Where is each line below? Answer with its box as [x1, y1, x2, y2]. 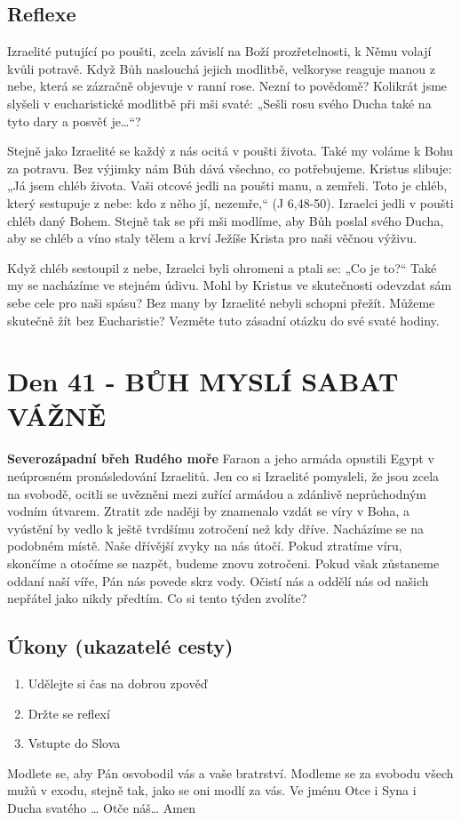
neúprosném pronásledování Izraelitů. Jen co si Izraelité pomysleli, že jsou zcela [7, 467, 440, 486]
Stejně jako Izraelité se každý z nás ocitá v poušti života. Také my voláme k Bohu [7, 141, 454, 160]
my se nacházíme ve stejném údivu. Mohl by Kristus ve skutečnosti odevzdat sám [7, 276, 452, 294]
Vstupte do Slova [28, 734, 121, 752]
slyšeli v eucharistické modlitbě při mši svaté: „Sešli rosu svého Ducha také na [7, 93, 432, 112]
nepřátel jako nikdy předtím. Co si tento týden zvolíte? [7, 589, 307, 607]
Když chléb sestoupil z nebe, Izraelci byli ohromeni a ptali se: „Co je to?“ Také [7, 258, 437, 277]
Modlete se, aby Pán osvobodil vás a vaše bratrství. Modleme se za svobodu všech [7, 763, 454, 782]
